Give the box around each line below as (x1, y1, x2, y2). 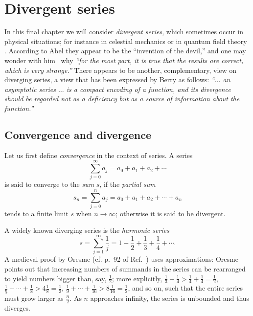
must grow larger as (4, 293, 64, 303)
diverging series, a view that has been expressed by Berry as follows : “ (4, 74, 215, 85)
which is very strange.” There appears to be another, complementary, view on (4, 65, 237, 75)
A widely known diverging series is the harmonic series (4, 225, 169, 235)
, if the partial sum (99, 179, 156, 189)
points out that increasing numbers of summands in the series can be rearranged (4, 264, 246, 274)
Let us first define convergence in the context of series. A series (4, 150, 193, 160)
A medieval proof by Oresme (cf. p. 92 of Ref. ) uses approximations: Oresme (4, 254, 238, 264)
